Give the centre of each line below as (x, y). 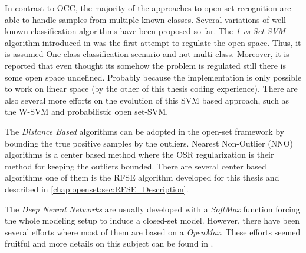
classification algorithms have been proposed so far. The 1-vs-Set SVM (158, 31)
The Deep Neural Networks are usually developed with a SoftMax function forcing (152, 209)
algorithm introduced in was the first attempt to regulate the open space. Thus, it (153, 42)
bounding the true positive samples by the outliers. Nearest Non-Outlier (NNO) (149, 143)
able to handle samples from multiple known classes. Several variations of (137, 19)
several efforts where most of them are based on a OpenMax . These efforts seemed (153, 232)
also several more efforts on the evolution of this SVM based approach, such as (147, 100)
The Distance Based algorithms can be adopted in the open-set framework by (145, 131)
